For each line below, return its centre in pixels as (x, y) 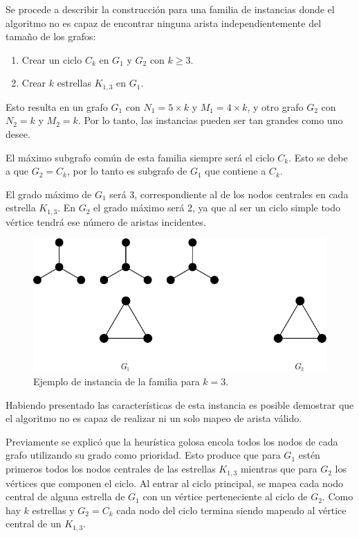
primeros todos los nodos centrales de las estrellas (111, 469)
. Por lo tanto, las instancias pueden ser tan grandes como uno (210, 120)
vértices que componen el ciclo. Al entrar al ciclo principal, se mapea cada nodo (174, 483)
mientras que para (279, 469)
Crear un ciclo (52, 59)
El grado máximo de (49, 194)
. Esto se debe (318, 157)
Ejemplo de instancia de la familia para (117, 381)
